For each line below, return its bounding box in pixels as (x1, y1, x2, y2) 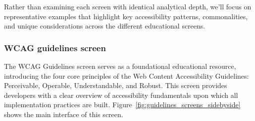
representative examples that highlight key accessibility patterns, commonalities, (4, 11, 248, 21)
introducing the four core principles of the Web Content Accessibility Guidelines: (4, 70, 249, 81)
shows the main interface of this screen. (4, 109, 123, 119)
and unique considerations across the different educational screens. (4, 21, 205, 31)
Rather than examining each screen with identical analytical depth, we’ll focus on (4, 1, 252, 11)
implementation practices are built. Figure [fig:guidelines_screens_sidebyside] (4, 99, 241, 110)
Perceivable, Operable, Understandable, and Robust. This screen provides (4, 80, 227, 91)
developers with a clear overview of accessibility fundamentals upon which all (4, 90, 238, 100)
